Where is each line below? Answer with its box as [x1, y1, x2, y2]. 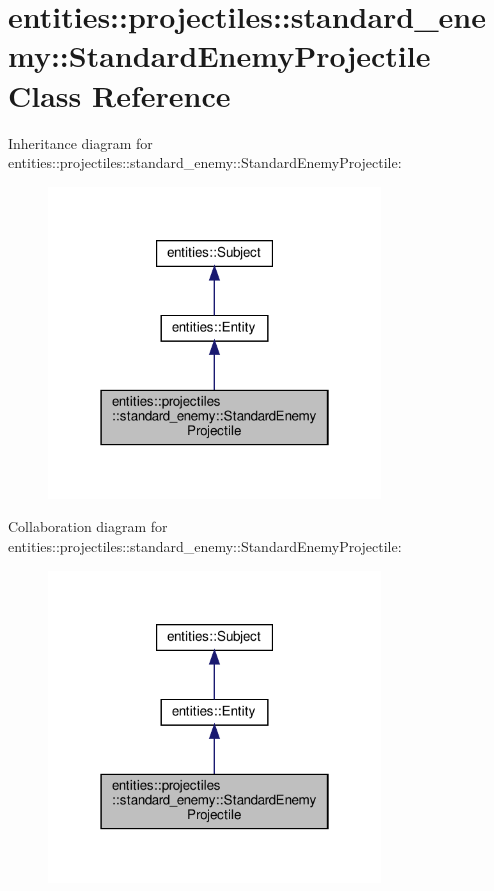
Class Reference [8, 74, 231, 115]
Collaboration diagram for [8, 516, 168, 537]
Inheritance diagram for [8, 132, 153, 153]
